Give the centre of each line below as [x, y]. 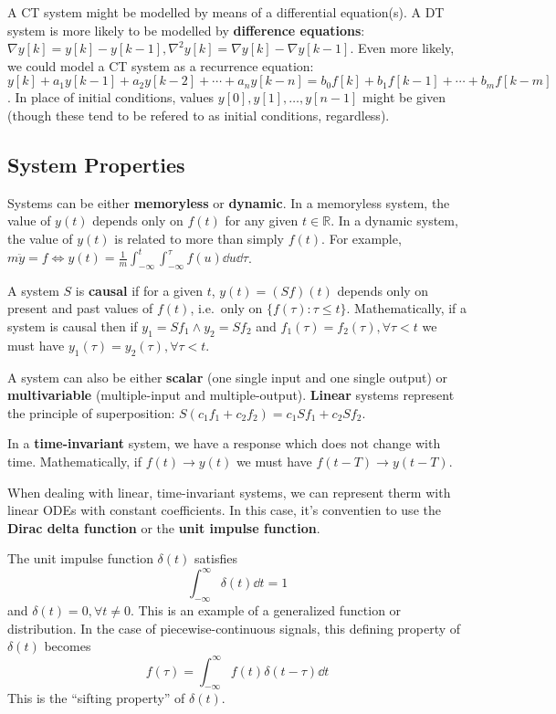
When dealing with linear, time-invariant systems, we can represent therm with [229, 492]
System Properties [96, 164]
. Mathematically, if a [407, 308]
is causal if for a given [139, 290]
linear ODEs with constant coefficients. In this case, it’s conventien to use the [224, 510]
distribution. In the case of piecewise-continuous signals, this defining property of [234, 628]
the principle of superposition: [91, 412]
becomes [68, 646]
